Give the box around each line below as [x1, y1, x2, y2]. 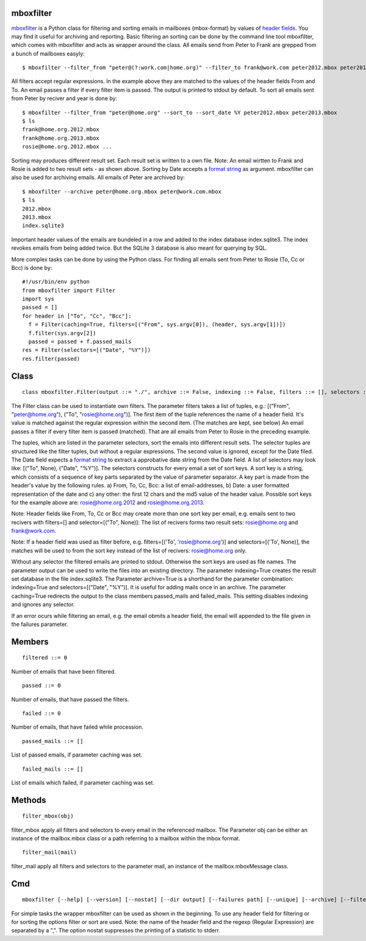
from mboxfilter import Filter [22, 287, 116, 294]
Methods [11, 794, 46, 805]
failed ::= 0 [22, 710, 61, 717]
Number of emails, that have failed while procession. [11, 724, 143, 731]
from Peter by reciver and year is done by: [11, 95, 118, 102]
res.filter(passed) [22, 355, 81, 362]
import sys [22, 296, 55, 302]
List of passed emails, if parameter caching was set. [11, 751, 143, 758]
